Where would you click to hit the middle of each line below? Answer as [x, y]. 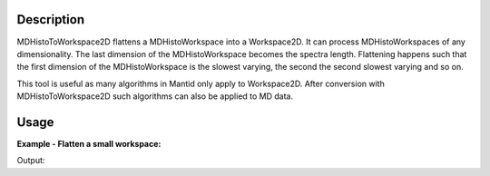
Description [51, 20]
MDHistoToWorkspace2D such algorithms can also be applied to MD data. [155, 96]
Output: [31, 161]
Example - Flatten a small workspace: [89, 143]
